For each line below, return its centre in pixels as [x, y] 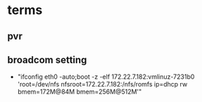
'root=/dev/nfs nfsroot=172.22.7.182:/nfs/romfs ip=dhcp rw [102, 84]
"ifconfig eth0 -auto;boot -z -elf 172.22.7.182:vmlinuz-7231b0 [106, 77]
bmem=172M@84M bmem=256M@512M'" [80, 92]
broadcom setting [47, 59]
